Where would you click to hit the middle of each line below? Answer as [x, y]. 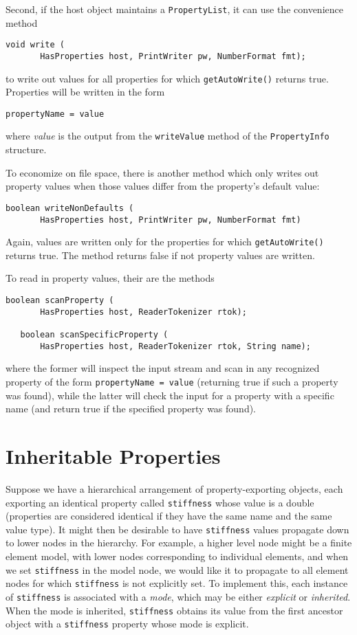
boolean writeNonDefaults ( [70, 208]
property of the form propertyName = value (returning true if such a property [172, 381]
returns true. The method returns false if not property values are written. [160, 255]
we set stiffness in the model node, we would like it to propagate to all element [177, 569]
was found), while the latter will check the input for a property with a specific [170, 395]
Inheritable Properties [113, 455]
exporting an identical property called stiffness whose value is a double [160, 502]
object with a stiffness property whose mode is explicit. [127, 624]
